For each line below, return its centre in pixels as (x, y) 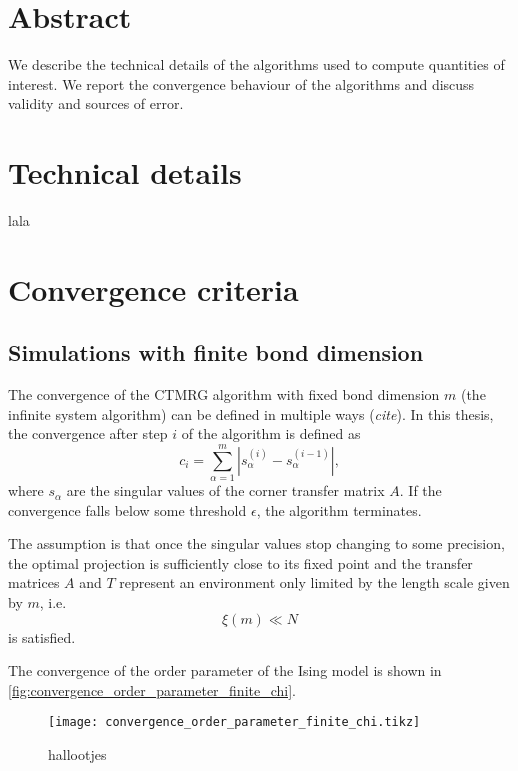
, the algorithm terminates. (339, 509)
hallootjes (77, 754)
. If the (420, 490)
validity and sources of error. (96, 103)
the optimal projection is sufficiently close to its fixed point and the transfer (240, 562)
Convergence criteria (153, 288)
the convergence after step (88, 433)
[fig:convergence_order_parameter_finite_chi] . (152, 689)
